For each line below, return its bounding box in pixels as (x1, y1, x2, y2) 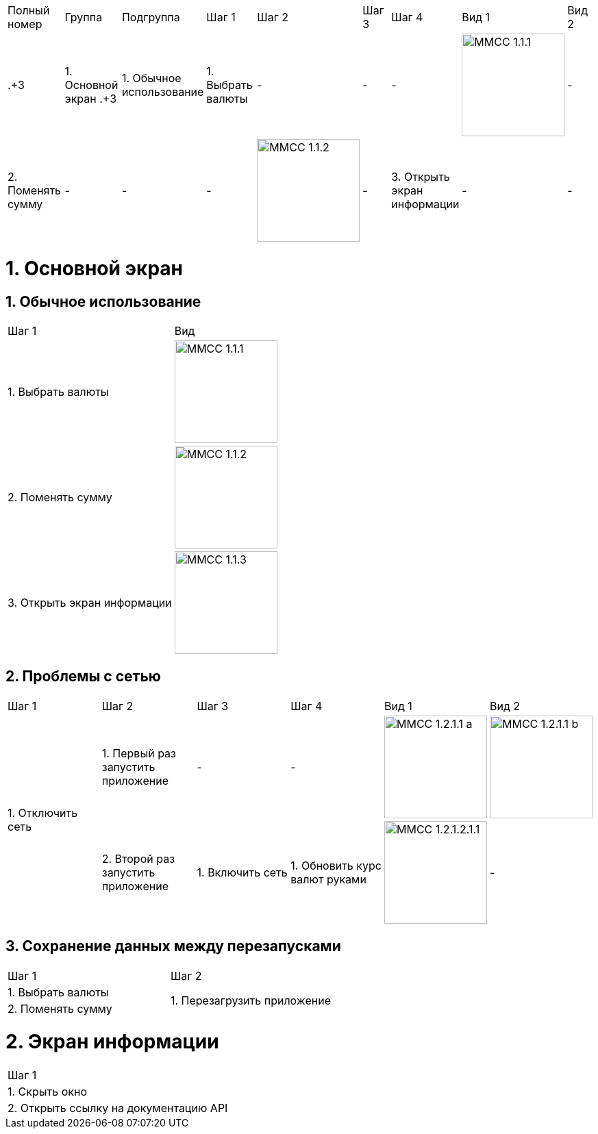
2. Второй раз (101, 851, 175, 866)
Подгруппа (121, 10, 180, 24)
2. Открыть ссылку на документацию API (8, 1101, 228, 1116)
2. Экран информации (5, 1030, 219, 1054)
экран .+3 (64, 92, 117, 105)
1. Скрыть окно (8, 1085, 87, 1099)
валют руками (290, 872, 366, 886)
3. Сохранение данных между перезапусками (5, 937, 341, 955)
